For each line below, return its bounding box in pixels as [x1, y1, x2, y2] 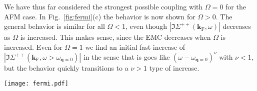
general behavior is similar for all [4, 21, 105, 31]
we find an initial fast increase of [85, 41, 185, 52]
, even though [125, 21, 167, 31]
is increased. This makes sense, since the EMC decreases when [20, 32, 211, 42]
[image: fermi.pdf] [4, 80, 68, 88]
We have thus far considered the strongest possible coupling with [4, 1, 203, 11]
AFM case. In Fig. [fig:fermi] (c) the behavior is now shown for [4, 11, 195, 21]
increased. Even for [4, 41, 62, 52]
